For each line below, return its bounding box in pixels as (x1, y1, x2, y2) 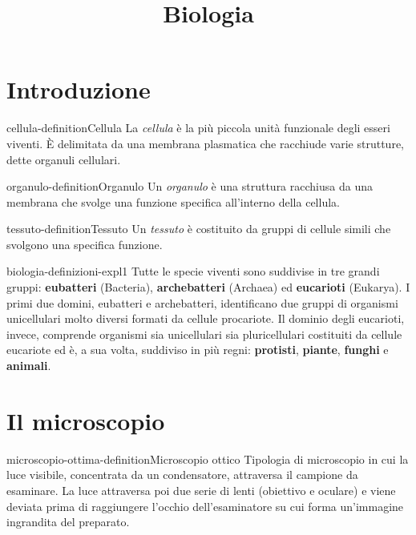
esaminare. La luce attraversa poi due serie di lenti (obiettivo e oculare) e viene (6, 481, 396, 498)
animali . (6, 357, 51, 374)
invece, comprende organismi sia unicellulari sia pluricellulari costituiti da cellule (6, 325, 402, 342)
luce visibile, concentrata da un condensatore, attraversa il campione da (6, 466, 358, 483)
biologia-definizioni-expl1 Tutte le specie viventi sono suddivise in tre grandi (6, 263, 380, 280)
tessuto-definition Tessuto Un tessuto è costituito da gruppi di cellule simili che (6, 220, 391, 237)
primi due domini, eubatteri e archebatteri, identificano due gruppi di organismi (6, 294, 398, 311)
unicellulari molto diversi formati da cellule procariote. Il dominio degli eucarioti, (6, 310, 405, 327)
